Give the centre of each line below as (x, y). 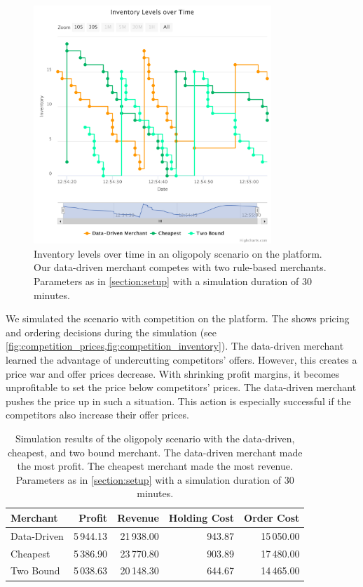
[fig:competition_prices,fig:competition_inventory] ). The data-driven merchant (175, 346)
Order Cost (272, 517)
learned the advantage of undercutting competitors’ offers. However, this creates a (181, 359)
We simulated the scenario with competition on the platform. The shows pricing (178, 318)
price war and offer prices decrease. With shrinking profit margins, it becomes (173, 373)
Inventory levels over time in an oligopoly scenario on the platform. (178, 253)
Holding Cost (201, 517)
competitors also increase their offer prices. (97, 415)
